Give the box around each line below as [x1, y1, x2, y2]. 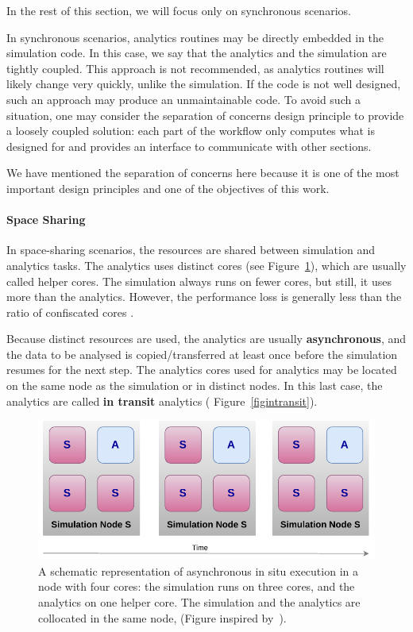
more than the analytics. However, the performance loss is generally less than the [6, 288, 402, 305]
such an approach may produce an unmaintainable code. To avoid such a [6, 91, 361, 107]
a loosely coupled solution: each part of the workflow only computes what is [6, 122, 375, 139]
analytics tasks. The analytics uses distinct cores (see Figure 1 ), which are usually [6, 256, 407, 273]
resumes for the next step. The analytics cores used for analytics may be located [6, 361, 397, 378]
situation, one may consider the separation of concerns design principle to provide [6, 106, 404, 123]
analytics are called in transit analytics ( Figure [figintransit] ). [6, 392, 318, 409]
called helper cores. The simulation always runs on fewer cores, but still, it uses [6, 272, 392, 289]
